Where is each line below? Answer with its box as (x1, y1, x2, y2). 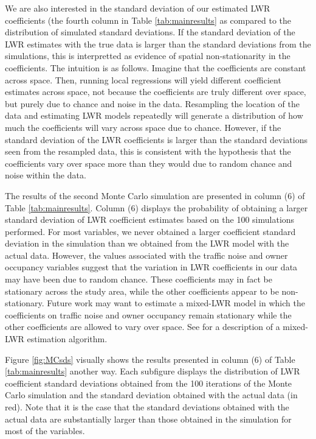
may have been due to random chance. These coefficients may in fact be (5, 273, 272, 286)
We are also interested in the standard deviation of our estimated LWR (5, 2, 270, 14)
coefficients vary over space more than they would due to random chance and (5, 156, 292, 169)
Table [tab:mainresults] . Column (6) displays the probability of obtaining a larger (5, 201, 308, 214)
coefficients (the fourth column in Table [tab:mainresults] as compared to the (5, 13, 291, 26)
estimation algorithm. (27, 332, 108, 345)
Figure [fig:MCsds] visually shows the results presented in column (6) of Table (5, 353, 295, 365)
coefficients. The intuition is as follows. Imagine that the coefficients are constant (5, 61, 306, 74)
